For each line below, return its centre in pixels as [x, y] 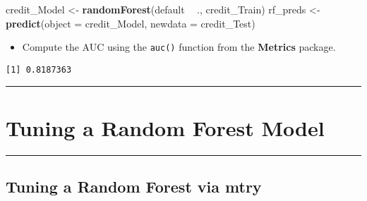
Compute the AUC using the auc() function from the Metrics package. [179, 47]
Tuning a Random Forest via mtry [134, 187]
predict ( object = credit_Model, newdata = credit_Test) [131, 23]
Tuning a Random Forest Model [165, 127]
